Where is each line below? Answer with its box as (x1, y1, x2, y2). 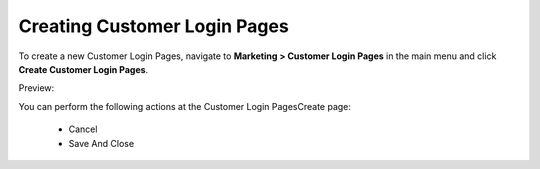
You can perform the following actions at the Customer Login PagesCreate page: (18, 100, 352, 112)
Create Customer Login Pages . (18, 63, 149, 75)
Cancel (68, 123, 98, 135)
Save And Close (68, 137, 135, 149)
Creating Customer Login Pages (18, 15, 289, 37)
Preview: (18, 82, 55, 94)
